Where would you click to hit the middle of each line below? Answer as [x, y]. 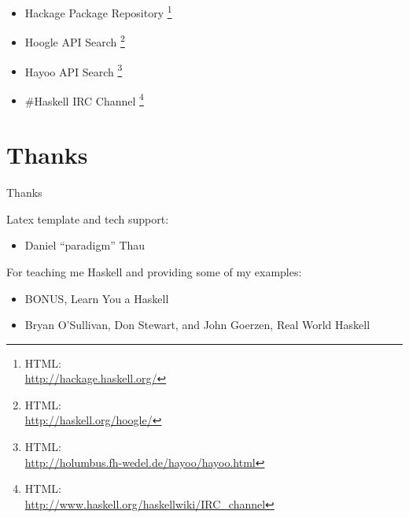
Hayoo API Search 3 [74, 70]
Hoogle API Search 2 [75, 41]
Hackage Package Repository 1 [98, 11]
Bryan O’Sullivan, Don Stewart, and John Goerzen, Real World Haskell [197, 325]
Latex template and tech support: [88, 218]
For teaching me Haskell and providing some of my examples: [154, 271]
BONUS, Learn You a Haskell [97, 298]
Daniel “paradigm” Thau [85, 245]
